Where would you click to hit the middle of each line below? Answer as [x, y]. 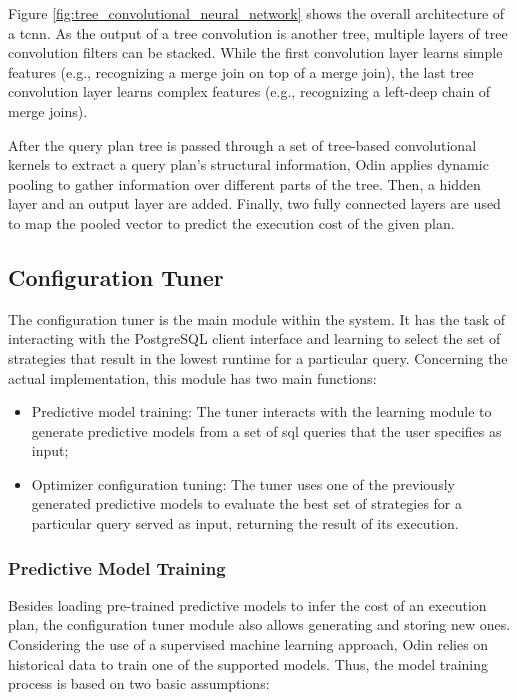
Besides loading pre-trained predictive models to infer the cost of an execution [247, 604]
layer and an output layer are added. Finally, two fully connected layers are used [254, 203]
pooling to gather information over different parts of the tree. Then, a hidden [244, 183]
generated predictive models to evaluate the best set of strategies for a [247, 503]
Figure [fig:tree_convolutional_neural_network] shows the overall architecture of [256, 13]
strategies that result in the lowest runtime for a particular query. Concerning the [258, 357]
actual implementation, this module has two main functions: [192, 377]
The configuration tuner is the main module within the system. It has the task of [257, 318]
